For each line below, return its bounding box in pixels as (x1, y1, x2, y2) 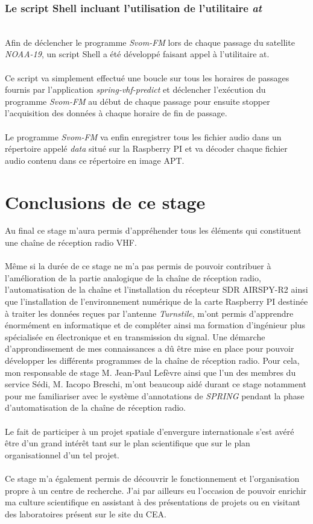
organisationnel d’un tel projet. (5, 448, 119, 461)
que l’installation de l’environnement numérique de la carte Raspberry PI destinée (5, 295, 308, 308)
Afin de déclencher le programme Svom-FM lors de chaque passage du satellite (5, 36, 295, 48)
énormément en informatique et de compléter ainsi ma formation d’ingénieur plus (5, 319, 306, 331)
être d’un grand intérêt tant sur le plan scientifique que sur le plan (5, 437, 250, 449)
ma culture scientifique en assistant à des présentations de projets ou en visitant (5, 496, 300, 508)
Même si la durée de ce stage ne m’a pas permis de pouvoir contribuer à (5, 260, 271, 272)
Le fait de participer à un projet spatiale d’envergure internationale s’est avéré (5, 425, 294, 437)
